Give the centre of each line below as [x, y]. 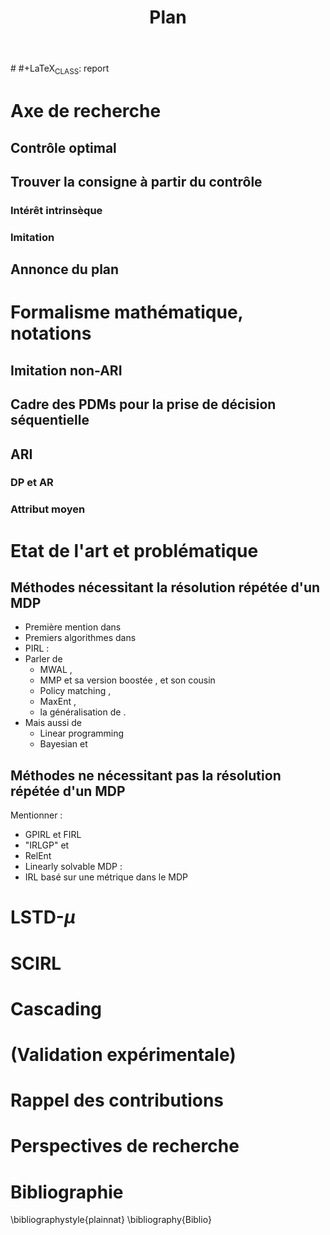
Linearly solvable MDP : [73, 867]
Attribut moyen [48, 509]
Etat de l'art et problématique [134, 550]
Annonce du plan [65, 269]
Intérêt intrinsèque [56, 210]
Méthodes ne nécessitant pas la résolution [146, 775]
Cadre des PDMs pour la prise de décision [143, 404]
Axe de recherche [86, 111]
